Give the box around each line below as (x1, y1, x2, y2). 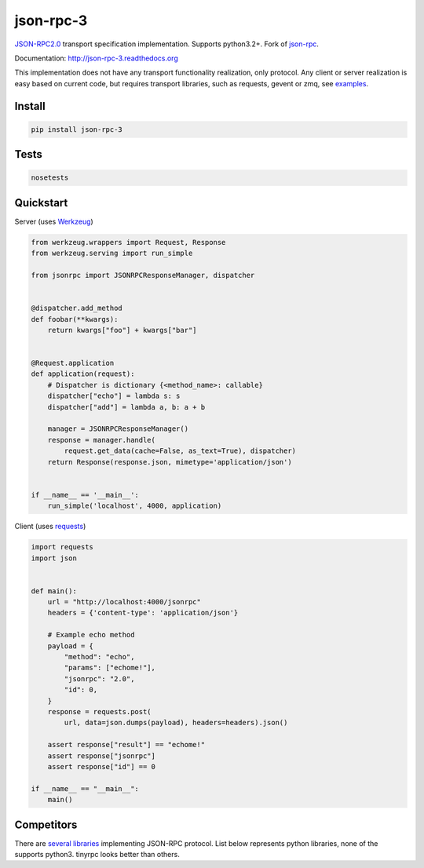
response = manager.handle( (47, 436, 156, 444)
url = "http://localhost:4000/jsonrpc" (47, 597, 202, 607)
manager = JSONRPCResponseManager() (47, 425, 188, 433)
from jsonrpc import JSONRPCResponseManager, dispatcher (31, 271, 255, 279)
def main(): (31, 586, 78, 596)
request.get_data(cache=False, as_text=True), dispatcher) (64, 447, 297, 455)
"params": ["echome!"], (64, 663, 156, 673)
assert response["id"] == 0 (47, 762, 156, 771)
